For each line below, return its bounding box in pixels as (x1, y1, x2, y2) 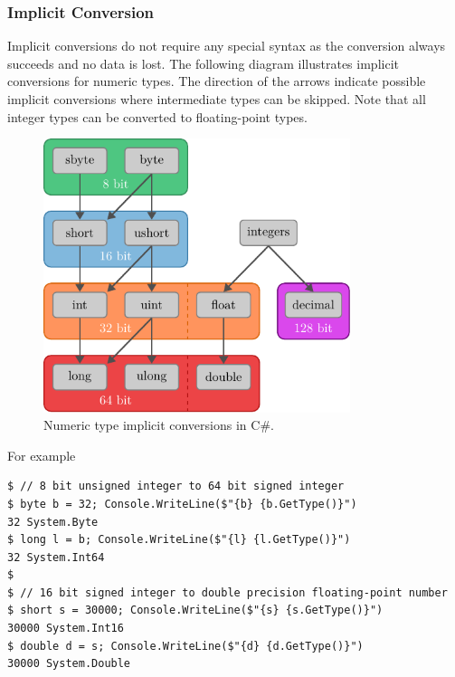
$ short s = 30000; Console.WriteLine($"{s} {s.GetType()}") (7, 604, 384, 617)
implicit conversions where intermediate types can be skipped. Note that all (7, 90, 426, 108)
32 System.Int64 (7, 550, 105, 564)
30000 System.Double (7, 657, 131, 671)
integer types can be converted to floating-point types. (7, 107, 308, 126)
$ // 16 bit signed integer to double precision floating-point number (7, 586, 448, 599)
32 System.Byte (7, 515, 99, 529)
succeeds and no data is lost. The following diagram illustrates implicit (7, 53, 399, 72)
